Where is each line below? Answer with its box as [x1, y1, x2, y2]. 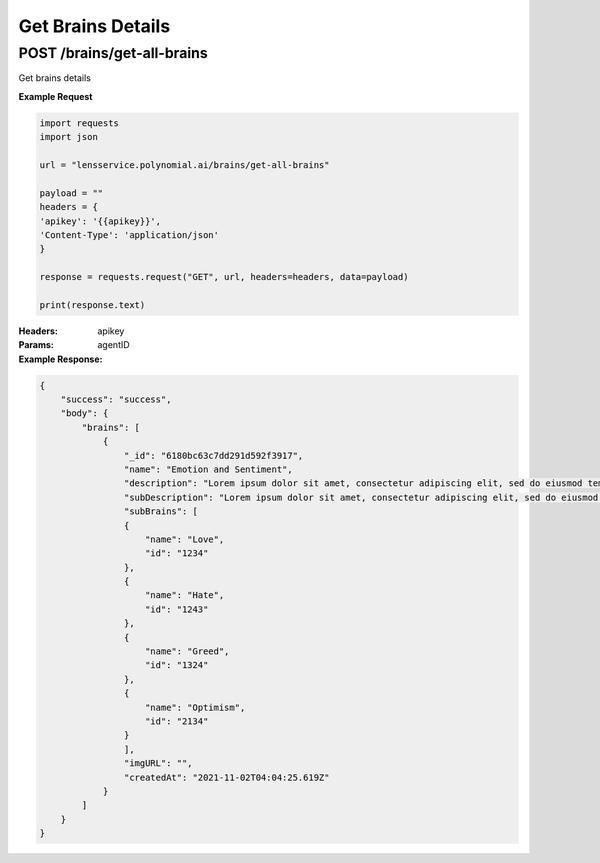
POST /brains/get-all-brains [18, 44, 209, 62]
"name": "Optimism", [145, 701, 246, 713]
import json [39, 131, 99, 143]
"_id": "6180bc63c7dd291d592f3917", [123, 450, 304, 461]
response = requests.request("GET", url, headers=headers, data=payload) [39, 271, 409, 283]
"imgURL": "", [123, 758, 194, 769]
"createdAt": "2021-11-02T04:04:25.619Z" [123, 771, 330, 783]
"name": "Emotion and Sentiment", [123, 463, 294, 475]
